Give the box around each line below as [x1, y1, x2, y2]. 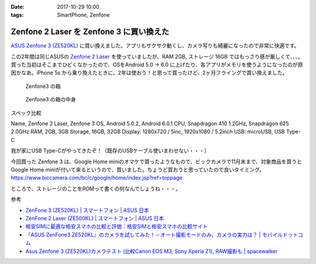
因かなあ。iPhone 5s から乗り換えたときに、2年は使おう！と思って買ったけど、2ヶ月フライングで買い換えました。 [11, 69, 288, 76]
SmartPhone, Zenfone [57, 12, 111, 19]
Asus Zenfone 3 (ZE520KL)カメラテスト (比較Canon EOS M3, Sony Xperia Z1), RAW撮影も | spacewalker [25, 248, 278, 255]
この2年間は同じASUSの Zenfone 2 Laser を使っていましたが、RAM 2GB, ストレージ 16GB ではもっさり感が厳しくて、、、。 [11, 53, 304, 60]
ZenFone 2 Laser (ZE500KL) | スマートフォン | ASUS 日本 [25, 214, 164, 222]
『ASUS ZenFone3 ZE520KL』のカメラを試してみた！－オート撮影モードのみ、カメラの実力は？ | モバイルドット [25, 231, 298, 238]
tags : [11, 12, 24, 19]
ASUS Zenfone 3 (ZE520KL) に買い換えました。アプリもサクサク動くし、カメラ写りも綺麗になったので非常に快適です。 [11, 42, 300, 49]
